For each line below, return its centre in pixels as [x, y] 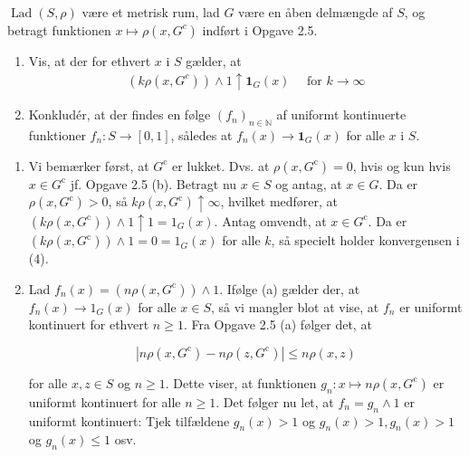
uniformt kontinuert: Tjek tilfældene [129, 420]
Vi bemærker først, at [89, 165]
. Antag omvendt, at [270, 220]
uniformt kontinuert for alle [105, 401]
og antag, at [309, 183]
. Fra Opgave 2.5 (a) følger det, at [278, 324]
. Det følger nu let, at [275, 401]
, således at [201, 135]
